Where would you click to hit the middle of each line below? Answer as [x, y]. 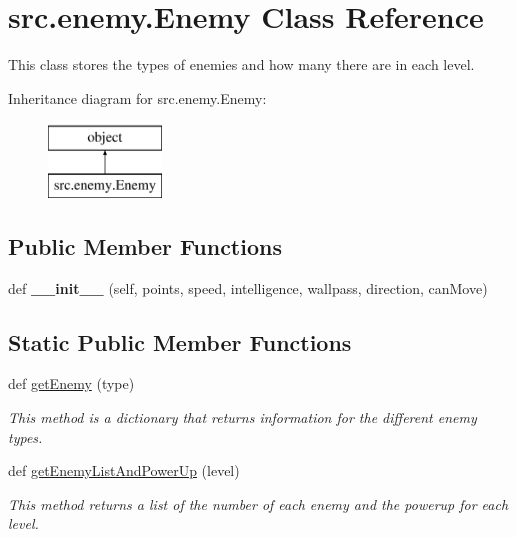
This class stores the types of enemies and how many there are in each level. [241, 64]
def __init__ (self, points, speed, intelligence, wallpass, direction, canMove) [248, 287]
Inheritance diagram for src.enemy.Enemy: [137, 97]
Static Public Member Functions [180, 341]
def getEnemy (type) [71, 383]
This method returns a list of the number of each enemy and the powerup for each [258, 503]
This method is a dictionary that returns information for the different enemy [242, 417]
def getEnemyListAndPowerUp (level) [124, 470]
